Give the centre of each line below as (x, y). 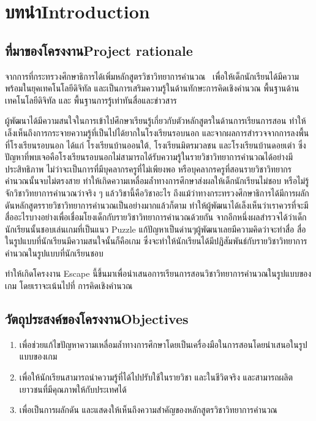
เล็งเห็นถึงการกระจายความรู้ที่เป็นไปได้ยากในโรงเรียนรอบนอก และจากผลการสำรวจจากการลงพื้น (157, 132)
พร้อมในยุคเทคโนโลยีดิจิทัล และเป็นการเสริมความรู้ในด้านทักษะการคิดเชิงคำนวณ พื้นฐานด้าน (152, 88)
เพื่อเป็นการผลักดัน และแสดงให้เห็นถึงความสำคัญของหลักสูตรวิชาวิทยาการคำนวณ (148, 410)
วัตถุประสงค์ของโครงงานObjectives (97, 319)
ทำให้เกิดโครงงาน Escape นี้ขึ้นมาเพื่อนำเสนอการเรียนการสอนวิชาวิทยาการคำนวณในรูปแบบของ (158, 273)
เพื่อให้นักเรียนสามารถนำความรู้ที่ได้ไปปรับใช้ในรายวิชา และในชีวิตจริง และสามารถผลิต (156, 377)
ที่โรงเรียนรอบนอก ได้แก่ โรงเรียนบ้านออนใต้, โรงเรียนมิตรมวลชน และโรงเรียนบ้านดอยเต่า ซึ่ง (156, 145)
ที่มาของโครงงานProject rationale (99, 50)
